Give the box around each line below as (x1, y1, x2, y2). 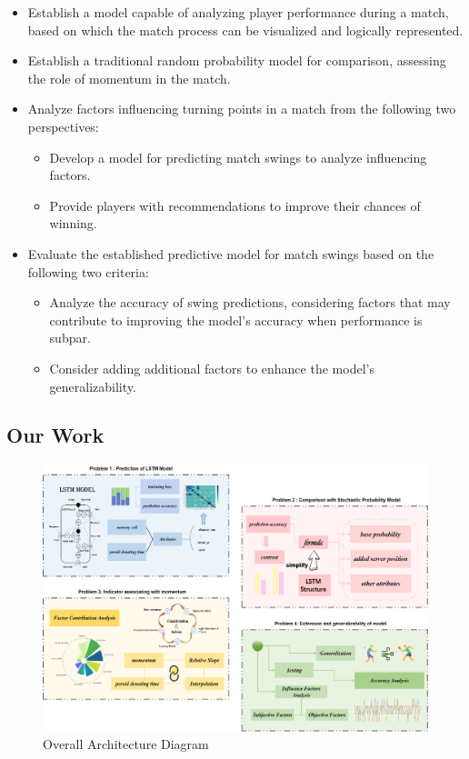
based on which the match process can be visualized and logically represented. (27, 20, 464, 39)
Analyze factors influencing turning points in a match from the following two (27, 99, 456, 118)
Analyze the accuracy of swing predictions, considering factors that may (49, 293, 451, 312)
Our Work (6, 421, 105, 449)
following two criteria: (27, 262, 149, 281)
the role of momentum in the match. (27, 68, 231, 87)
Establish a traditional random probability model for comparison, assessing (27, 51, 446, 70)
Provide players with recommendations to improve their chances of (49, 195, 421, 215)
